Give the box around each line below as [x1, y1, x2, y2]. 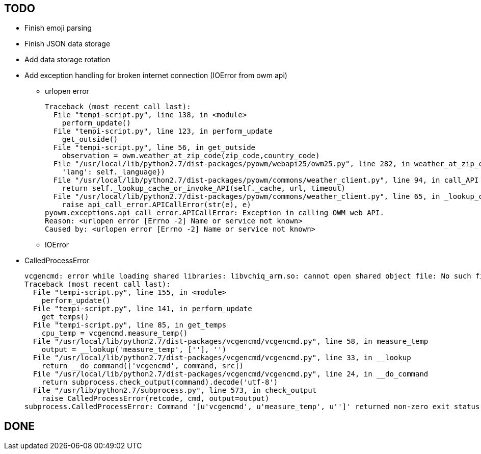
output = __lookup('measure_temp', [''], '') [41, 345, 227, 354]
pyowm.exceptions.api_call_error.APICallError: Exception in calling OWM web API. [45, 209, 384, 217]
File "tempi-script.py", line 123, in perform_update [53, 127, 273, 136]
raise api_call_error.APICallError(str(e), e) [62, 200, 251, 209]
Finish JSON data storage [24, 39, 111, 48]
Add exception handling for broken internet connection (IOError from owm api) [24, 71, 287, 80]
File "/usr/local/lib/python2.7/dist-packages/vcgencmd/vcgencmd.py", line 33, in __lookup [33, 354, 411, 362]
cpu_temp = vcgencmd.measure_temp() [41, 329, 188, 338]
